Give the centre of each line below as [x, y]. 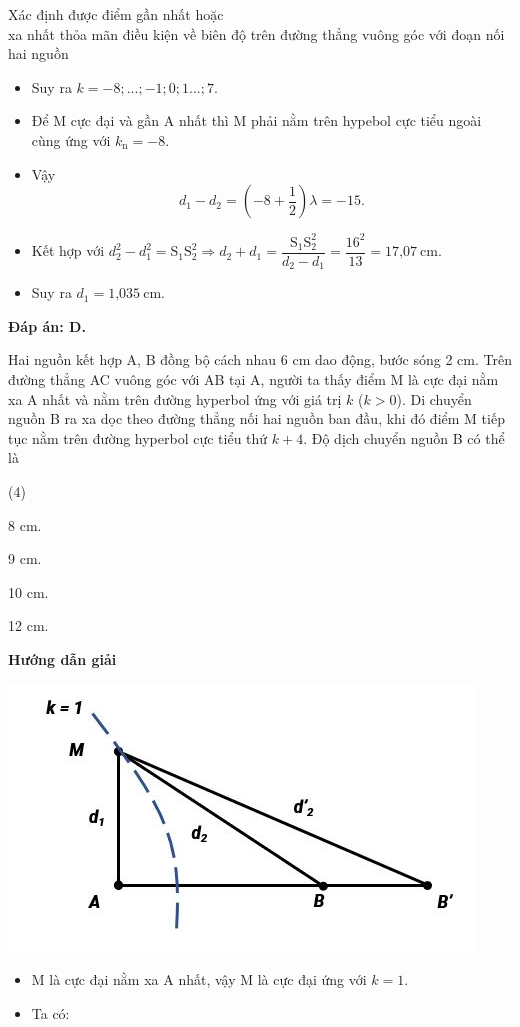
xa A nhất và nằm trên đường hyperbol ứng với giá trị [175, 398]
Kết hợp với [68, 250]
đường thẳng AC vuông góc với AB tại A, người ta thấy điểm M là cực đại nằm [253, 378]
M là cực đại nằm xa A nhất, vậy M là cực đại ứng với [199, 979]
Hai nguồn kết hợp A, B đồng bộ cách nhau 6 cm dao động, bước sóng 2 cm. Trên [260, 359]
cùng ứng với [71, 139]
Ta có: [50, 1012]
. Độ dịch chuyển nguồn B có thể [404, 437]
